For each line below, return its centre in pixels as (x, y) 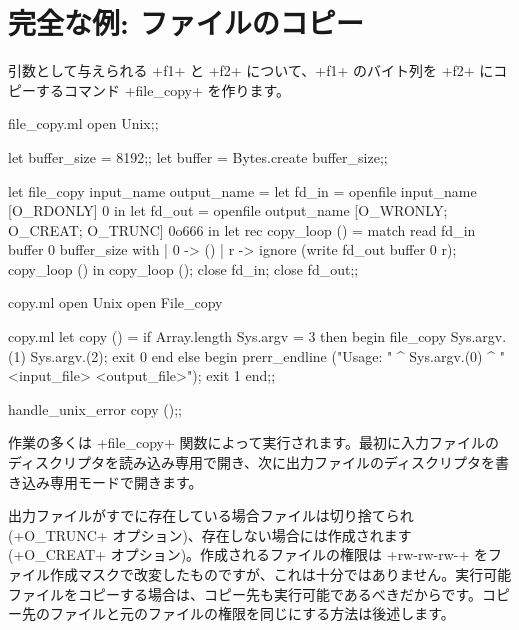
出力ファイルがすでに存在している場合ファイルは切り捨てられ (211, 515)
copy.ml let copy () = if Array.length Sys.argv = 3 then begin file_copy (227, 336)
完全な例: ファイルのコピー (186, 22)
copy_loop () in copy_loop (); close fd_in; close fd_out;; (183, 268)
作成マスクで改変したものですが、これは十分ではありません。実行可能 (280, 574)
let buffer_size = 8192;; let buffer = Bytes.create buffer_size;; (198, 156)
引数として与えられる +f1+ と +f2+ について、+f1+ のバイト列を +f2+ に (251, 70)
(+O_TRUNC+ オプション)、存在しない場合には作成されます (210, 534)
